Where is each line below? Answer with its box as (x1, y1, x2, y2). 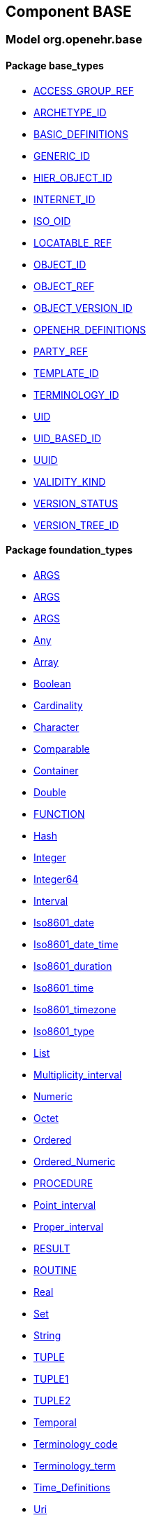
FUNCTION (33, 807, 85, 820)
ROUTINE (33, 1264, 77, 1276)
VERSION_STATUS (33, 497, 119, 509)
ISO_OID (33, 214, 71, 227)
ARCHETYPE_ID (33, 106, 107, 118)
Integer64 (33, 872, 79, 885)
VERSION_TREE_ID (33, 519, 119, 531)
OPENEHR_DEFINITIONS (33, 323, 146, 336)
